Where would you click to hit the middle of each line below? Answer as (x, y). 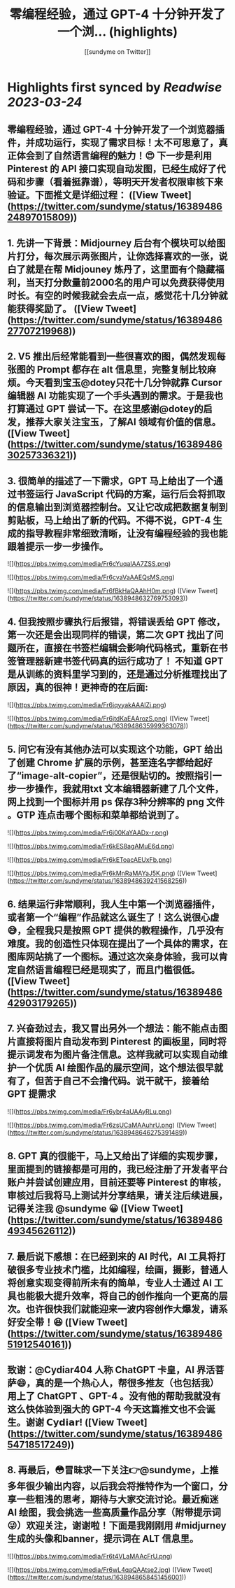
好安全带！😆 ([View (51, 1322)
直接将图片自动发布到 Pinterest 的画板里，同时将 (122, 1042)
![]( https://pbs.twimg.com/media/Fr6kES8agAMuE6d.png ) (91, 846)
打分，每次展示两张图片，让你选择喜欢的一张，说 (122, 256)
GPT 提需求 (32, 1094)
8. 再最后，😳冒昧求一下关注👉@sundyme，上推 (113, 1470)
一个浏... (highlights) (117, 32)
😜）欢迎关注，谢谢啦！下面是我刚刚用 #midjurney (117, 1526)
